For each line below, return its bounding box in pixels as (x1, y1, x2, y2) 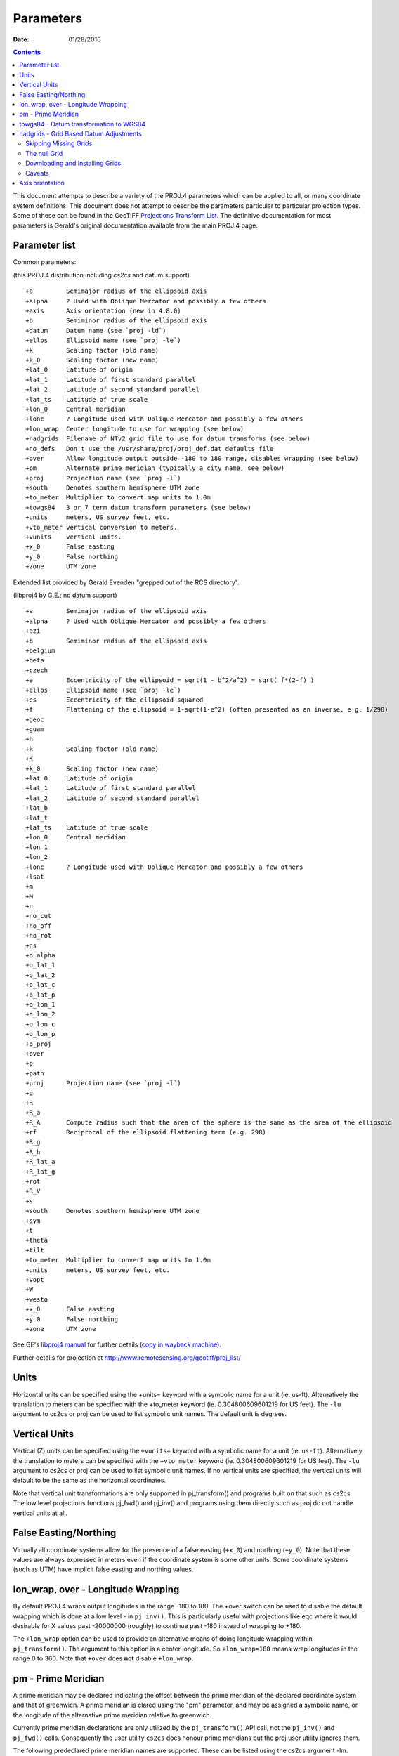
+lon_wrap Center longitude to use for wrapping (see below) (25, 425, 244, 433)
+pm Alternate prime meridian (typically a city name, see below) (25, 464, 285, 472)
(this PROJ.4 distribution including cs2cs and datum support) (13, 270, 190, 279)
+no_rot (25, 931, 52, 940)
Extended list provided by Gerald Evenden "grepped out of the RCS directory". (13, 578, 240, 587)
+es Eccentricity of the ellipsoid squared (25, 695, 204, 704)
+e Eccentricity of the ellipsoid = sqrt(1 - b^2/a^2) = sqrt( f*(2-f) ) (25, 676, 315, 684)
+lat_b (25, 804, 48, 812)
